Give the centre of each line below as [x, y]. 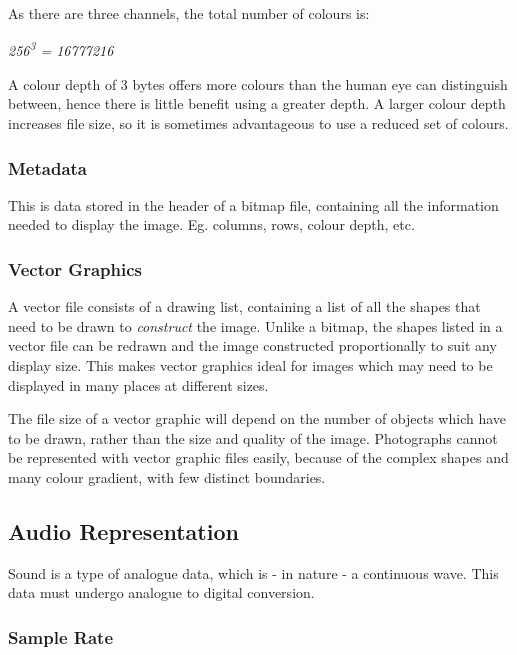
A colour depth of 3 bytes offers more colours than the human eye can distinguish [258, 83]
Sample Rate [61, 636]
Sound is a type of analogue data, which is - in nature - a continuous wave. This [253, 572]
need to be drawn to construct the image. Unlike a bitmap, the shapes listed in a [255, 325]
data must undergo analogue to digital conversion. [161, 592]
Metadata [47, 167]
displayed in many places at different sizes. [138, 384]
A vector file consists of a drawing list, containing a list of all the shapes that [244, 306]
